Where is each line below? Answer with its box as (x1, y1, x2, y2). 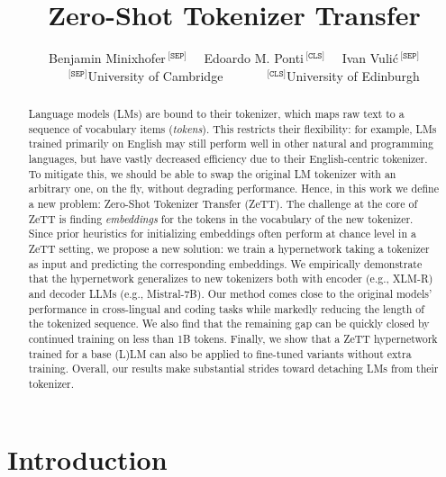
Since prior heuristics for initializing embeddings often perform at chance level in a (28, 226, 416, 241)
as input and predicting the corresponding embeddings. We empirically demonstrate (28, 256, 423, 271)
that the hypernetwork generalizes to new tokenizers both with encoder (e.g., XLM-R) (28, 271, 433, 286)
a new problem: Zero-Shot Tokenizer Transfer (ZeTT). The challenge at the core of (28, 196, 418, 211)
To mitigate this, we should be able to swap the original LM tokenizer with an (28, 166, 396, 181)
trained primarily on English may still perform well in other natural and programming (28, 136, 434, 151)
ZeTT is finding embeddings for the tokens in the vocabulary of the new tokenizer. (28, 211, 414, 226)
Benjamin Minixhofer (49, 49, 166, 67)
